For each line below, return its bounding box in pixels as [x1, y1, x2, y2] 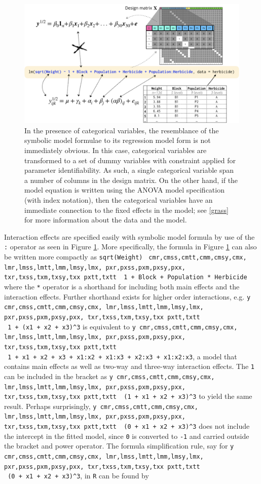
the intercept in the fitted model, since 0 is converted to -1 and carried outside [4, 430, 249, 441]
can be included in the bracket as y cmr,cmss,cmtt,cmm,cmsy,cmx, [4, 370, 215, 381]
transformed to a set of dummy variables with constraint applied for [24, 155, 236, 165]
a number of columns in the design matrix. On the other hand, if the [24, 174, 238, 185]
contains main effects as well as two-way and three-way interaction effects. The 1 [4, 361, 255, 371]
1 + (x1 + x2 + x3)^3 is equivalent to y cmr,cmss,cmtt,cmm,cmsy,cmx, [8, 321, 238, 331]
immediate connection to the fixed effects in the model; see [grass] [24, 204, 229, 215]
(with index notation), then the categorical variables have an [24, 194, 213, 205]
